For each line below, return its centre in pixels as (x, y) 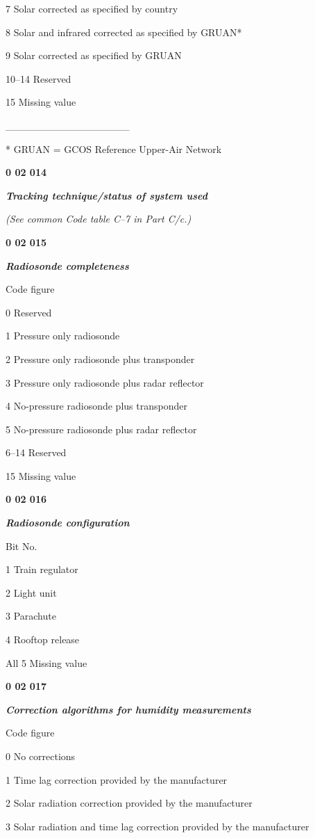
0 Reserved (29, 312)
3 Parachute (31, 616)
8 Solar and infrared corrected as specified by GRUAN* (124, 32)
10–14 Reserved (39, 78)
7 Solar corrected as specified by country (92, 8)
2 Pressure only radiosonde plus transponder (100, 358)
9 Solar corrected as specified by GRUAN (94, 55)
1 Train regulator (42, 569)
